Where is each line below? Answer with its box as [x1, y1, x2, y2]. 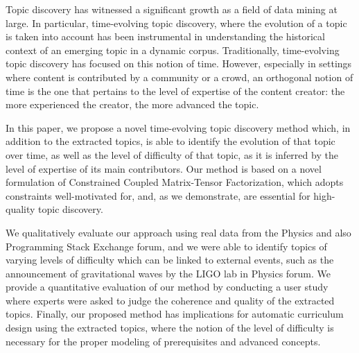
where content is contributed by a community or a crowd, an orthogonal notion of [6, 69, 353, 84]
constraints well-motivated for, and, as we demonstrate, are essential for [6, 188, 310, 203]
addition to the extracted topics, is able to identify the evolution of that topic [6, 134, 335, 148]
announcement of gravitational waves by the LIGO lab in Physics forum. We [6, 266, 331, 280]
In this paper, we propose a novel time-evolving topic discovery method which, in [6, 120, 351, 135]
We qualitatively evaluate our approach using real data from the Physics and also [6, 225, 351, 239]
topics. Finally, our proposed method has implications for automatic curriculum [6, 307, 344, 321]
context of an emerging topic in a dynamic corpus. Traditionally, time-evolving [6, 42, 340, 57]
